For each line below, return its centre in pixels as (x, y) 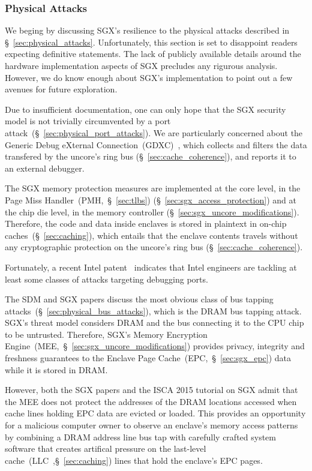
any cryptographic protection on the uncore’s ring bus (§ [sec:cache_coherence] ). (154, 247)
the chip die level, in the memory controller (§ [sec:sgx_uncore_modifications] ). (152, 211)
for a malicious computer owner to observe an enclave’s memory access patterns (151, 425)
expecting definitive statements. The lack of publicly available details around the (153, 54)
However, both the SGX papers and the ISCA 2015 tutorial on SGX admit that (151, 390)
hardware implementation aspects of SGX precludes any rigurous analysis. (141, 65)
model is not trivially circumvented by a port (88, 121)
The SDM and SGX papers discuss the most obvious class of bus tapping (139, 299)
